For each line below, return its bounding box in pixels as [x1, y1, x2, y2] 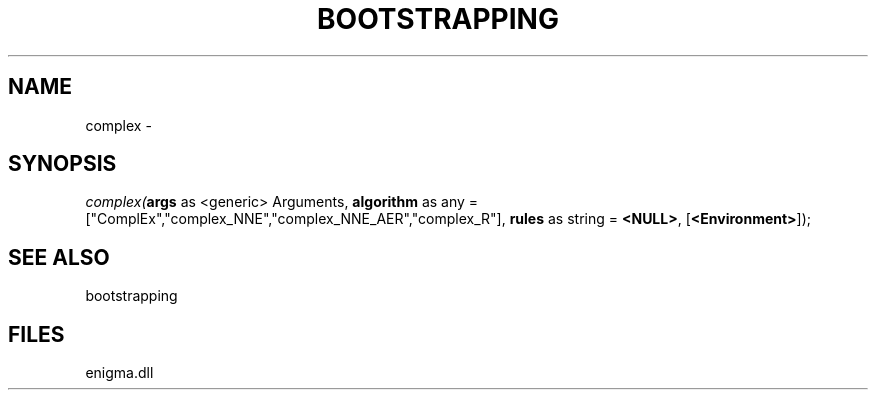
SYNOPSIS [8, 151, 117, 177]
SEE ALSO [8, 244, 110, 270]
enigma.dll [85, 364, 154, 382]
